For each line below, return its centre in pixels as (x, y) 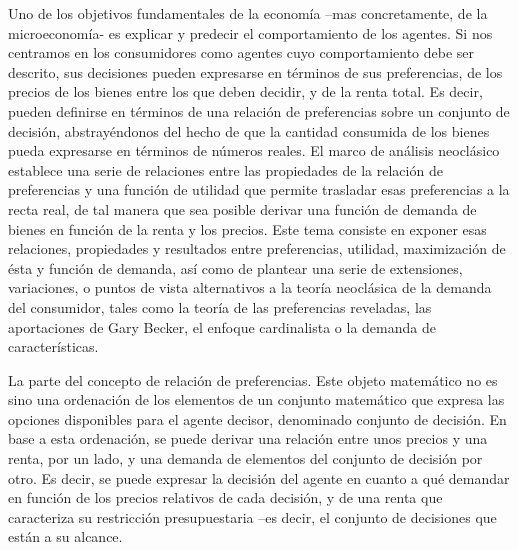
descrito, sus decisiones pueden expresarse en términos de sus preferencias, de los (255, 71)
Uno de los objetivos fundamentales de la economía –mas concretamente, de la (248, 13)
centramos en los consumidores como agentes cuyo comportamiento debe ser (241, 52)
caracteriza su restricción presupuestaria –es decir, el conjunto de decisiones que (252, 516)
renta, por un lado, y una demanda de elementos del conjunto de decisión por (245, 458)
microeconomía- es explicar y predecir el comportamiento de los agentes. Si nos (250, 32)
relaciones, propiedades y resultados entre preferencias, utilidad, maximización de (257, 248)
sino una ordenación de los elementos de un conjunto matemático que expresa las (256, 399)
